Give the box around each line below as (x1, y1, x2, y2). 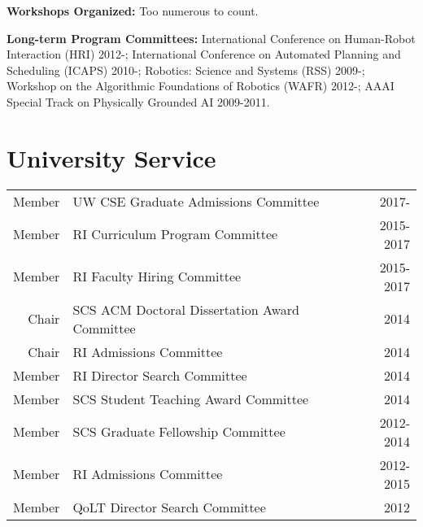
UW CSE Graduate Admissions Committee (72, 191, 320, 211)
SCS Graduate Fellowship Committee (72, 422, 286, 442)
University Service (7, 141, 216, 174)
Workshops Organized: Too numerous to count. (7, 2, 259, 19)
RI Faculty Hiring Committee (72, 267, 242, 286)
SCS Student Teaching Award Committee (72, 389, 309, 408)
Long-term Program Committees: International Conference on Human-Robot (7, 29, 416, 46)
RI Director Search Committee (72, 365, 247, 385)
